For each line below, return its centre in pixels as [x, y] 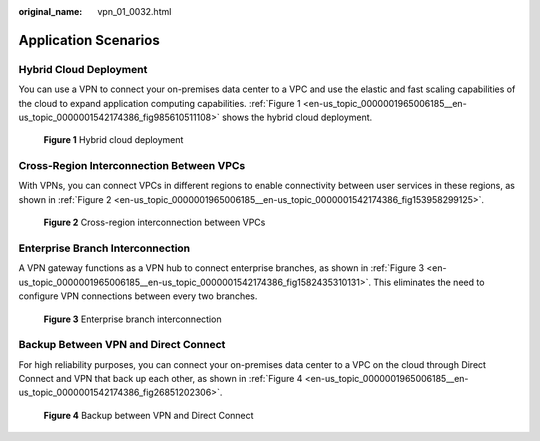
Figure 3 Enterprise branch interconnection [132, 319]
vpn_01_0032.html [134, 11]
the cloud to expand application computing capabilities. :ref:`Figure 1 [159, 103]
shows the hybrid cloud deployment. [297, 117]
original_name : [50, 11]
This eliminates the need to [429, 282]
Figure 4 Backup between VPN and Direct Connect [148, 415]
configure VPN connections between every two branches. [138, 296]
